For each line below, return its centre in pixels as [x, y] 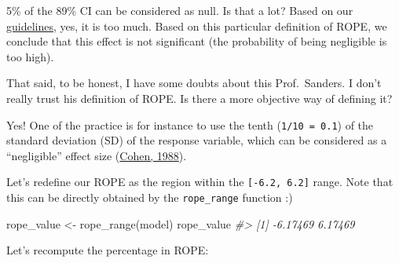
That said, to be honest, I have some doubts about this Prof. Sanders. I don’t [194, 83]
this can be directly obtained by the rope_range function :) [150, 197]
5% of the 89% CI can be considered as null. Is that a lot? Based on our [180, 10]
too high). [30, 56]
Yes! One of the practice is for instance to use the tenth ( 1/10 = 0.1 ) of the [190, 124]
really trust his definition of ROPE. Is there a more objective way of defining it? [199, 98]
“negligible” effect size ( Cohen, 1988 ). [97, 155]
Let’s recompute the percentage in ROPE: [108, 250]
